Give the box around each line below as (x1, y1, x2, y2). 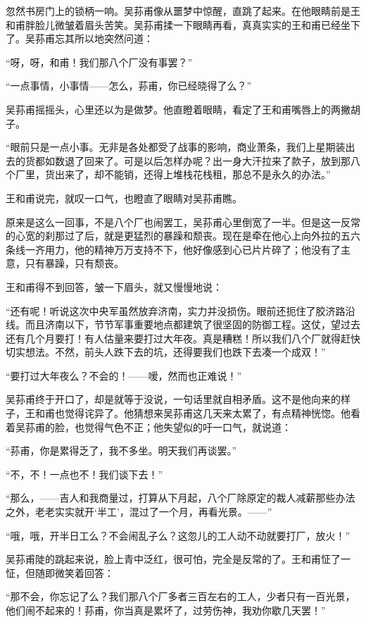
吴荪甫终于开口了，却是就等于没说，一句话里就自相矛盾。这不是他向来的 (6, 392, 341, 406)
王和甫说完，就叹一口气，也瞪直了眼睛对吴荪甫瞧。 (6, 190, 242, 205)
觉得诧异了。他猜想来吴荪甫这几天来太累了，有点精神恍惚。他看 (64, 406, 360, 421)
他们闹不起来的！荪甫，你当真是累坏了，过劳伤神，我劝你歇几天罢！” (6, 603, 326, 617)
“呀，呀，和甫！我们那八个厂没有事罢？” (6, 54, 193, 69)
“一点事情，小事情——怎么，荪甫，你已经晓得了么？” (6, 78, 252, 93)
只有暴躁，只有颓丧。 (25, 256, 124, 270)
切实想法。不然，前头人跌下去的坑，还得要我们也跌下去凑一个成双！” (6, 344, 326, 359)
